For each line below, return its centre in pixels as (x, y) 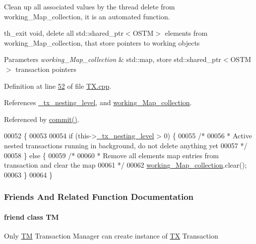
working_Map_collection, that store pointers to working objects (102, 42)
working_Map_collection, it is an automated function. (87, 16)
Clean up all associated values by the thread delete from (90, 6)
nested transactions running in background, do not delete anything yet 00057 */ (126, 145)
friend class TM (32, 216)
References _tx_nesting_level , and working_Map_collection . (98, 102)
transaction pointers (46, 69)
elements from (186, 33)
